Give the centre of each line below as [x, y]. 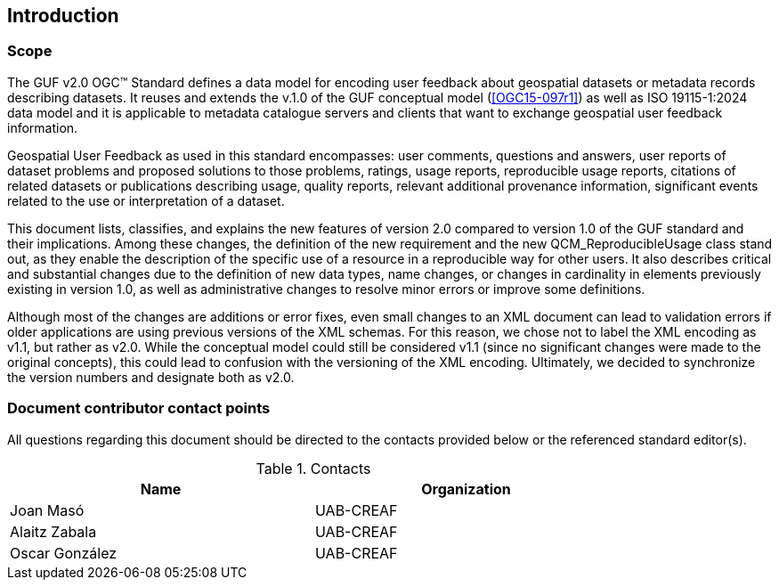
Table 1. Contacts [313, 468]
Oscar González [64, 553]
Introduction [63, 16]
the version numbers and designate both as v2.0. [151, 377]
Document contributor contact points [139, 408]
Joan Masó [47, 510]
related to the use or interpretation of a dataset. [146, 200]
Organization [466, 489]
